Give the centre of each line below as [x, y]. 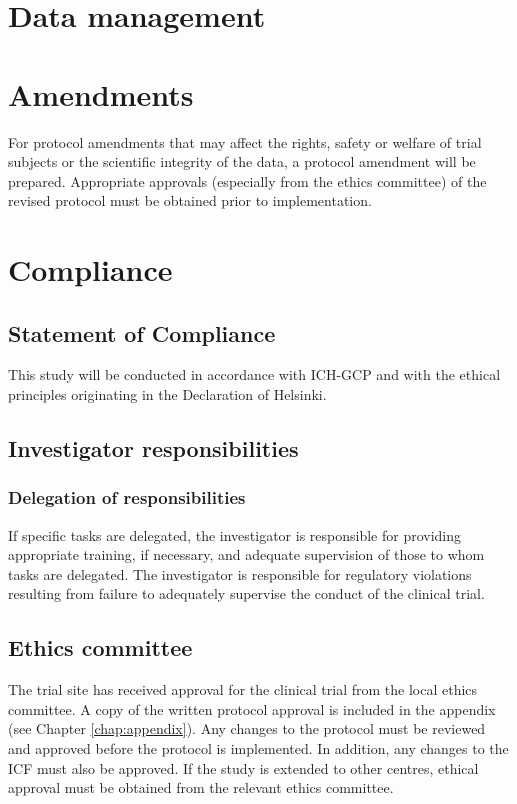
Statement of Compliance [142, 332]
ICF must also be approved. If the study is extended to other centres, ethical [243, 767]
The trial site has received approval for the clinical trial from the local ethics [243, 689]
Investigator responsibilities [153, 448]
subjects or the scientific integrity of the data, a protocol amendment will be [242, 161]
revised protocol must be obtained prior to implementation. [190, 200]
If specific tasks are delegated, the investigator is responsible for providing [235, 534]
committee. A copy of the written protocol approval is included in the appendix [252, 708]
